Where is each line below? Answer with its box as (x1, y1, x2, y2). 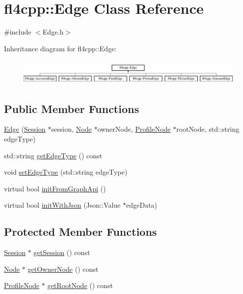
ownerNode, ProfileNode (97, 124, 171, 134)
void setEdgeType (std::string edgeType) (4, 167, 128, 177)
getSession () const (34, 247, 90, 257)
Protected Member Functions (4, 224, 157, 239)
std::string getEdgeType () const (4, 150, 103, 160)
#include (4, 27, 32, 37)
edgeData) (126, 200, 157, 210)
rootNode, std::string (176, 124, 240, 134)
